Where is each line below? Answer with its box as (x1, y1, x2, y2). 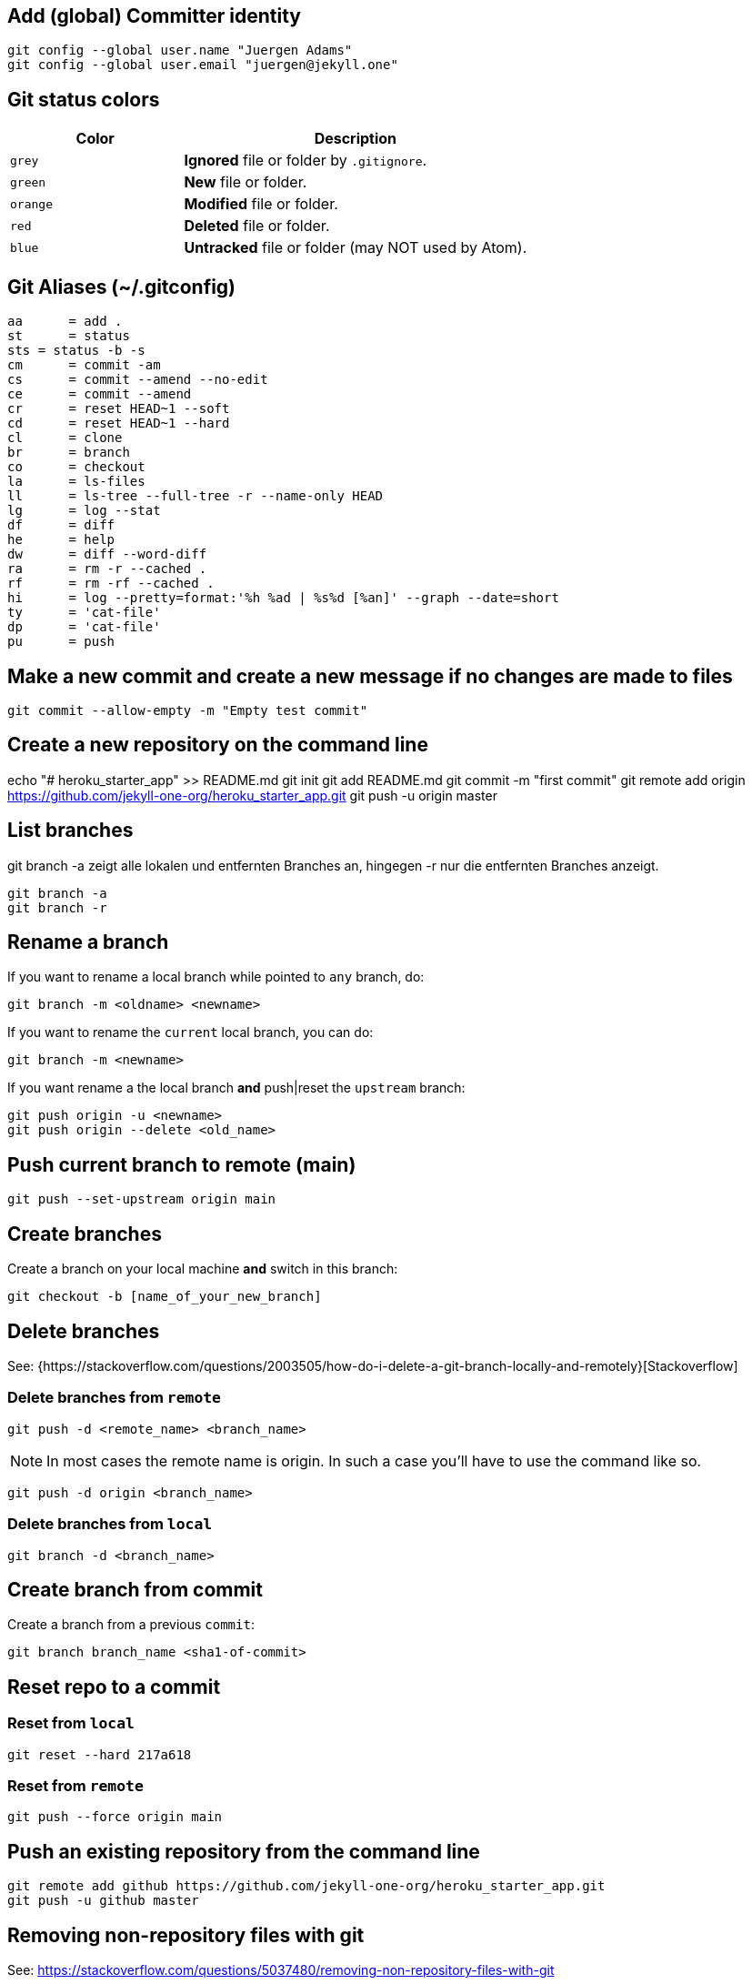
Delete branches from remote (7, 1388, 221, 1407)
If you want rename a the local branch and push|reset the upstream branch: (7, 1080, 466, 1096)
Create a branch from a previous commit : (7, 1616, 255, 1633)
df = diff (7, 518, 115, 533)
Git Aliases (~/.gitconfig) (7, 275, 236, 298)
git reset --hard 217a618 (7, 1747, 192, 1762)
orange (10, 196, 53, 211)
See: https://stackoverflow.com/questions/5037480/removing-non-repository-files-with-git (7, 1962, 555, 1979)
